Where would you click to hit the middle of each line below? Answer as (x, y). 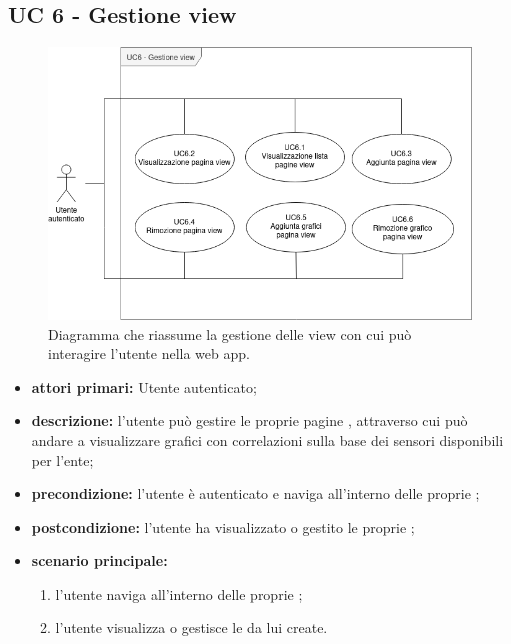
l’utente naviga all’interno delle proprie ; (179, 593)
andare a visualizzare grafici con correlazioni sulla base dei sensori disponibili (267, 439)
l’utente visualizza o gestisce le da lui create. (191, 627)
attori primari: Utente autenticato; (144, 386)
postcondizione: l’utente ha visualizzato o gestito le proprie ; (223, 526)
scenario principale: (99, 560)
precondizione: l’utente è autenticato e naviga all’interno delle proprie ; (255, 493)
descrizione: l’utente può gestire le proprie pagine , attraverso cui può (249, 420)
